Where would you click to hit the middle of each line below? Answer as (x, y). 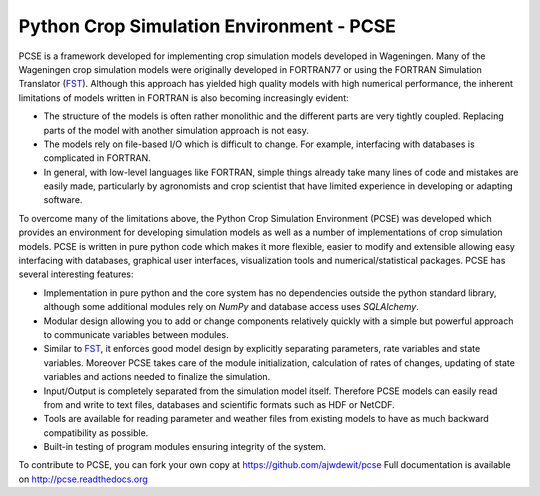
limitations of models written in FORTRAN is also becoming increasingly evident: (183, 97)
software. (63, 200)
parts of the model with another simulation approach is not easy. (176, 130)
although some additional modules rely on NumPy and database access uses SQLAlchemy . (231, 307)
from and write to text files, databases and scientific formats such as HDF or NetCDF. (219, 404)
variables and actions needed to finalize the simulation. (157, 377)
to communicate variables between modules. (136, 334)
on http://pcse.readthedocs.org (83, 479)
